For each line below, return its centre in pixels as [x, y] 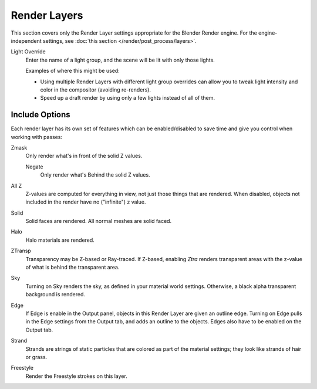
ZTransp [21, 251]
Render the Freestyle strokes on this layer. [76, 376]
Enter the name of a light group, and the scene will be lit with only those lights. [120, 60]
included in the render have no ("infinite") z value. [86, 202]
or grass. [36, 357]
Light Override [28, 52]
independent [26, 40]
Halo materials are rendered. [60, 240]
